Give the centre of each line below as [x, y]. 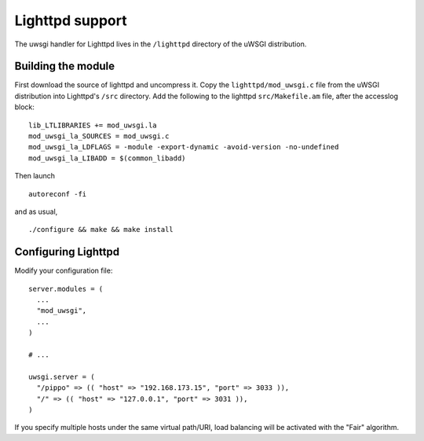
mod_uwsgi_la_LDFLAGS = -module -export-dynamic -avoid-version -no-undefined [184, 147]
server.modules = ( [66, 288]
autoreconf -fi [58, 194]
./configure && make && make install [101, 230]
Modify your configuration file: [64, 270]
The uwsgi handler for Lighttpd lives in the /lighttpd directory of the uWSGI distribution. [161, 44]
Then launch [35, 176]
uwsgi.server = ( [62, 377]
